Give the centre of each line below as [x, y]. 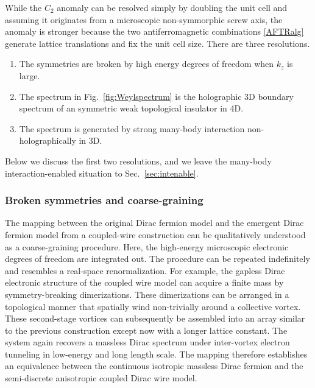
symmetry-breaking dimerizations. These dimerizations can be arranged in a [147, 294]
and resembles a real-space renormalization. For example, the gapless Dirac [145, 270]
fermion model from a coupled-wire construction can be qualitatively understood [155, 234]
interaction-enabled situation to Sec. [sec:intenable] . [102, 173]
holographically [48, 140]
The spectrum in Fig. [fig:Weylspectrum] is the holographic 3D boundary [156, 96]
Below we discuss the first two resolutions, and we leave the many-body [138, 160]
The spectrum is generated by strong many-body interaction [132, 128]
